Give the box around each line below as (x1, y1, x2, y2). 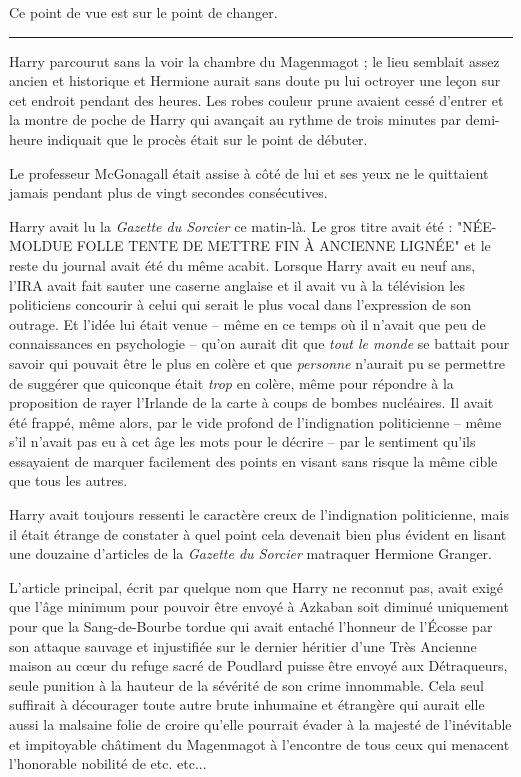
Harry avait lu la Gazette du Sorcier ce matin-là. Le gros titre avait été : (9, 215, 453, 236)
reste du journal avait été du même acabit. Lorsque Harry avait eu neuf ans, (9, 254, 476, 275)
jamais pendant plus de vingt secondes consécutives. (9, 182, 328, 203)
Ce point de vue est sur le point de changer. (9, 2, 278, 22)
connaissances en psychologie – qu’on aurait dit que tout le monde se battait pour (9, 333, 510, 354)
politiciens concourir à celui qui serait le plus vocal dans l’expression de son (9, 294, 471, 315)
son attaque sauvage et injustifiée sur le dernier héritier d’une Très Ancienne (9, 635, 477, 656)
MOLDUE (9, 235, 73, 256)
